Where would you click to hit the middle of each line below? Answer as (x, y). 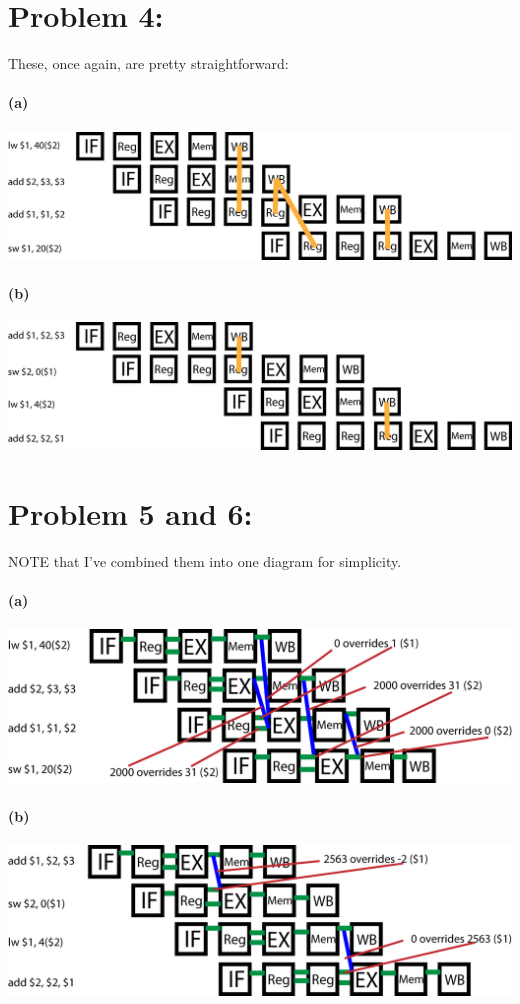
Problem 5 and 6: (130, 513)
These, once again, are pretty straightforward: (148, 63)
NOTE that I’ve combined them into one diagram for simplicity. (205, 561)
